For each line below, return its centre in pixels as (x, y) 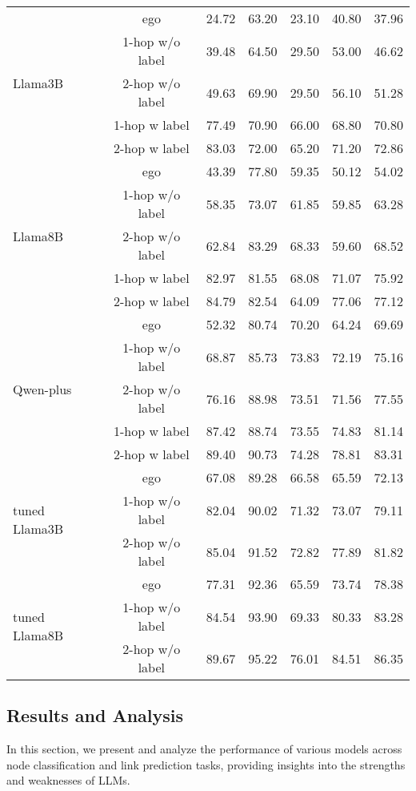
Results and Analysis (95, 715)
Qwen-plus (42, 389)
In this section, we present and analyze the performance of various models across (204, 749)
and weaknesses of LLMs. (68, 780)
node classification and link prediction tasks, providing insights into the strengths (206, 764)
